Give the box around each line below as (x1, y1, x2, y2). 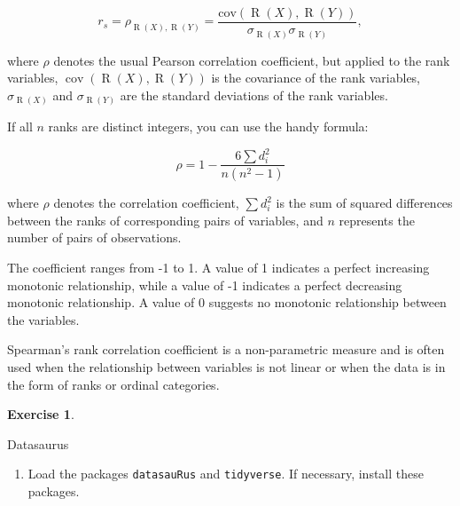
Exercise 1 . (7, 405, 74, 423)
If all (7, 117, 33, 136)
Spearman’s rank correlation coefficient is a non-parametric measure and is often (7, 340, 445, 359)
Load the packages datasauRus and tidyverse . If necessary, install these (27, 464, 424, 483)
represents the (339, 210, 415, 229)
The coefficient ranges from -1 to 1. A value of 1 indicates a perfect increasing (7, 258, 430, 277)
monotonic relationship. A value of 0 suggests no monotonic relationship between (7, 293, 447, 312)
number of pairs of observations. (7, 228, 182, 247)
